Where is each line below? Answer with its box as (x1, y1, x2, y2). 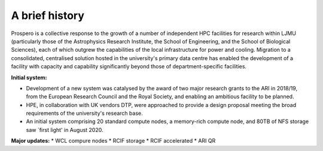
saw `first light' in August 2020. (26, 126, 104, 133)
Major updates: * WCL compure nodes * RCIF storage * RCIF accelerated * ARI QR (11, 137, 216, 144)
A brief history (11, 9, 85, 22)
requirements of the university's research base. (26, 110, 143, 117)
